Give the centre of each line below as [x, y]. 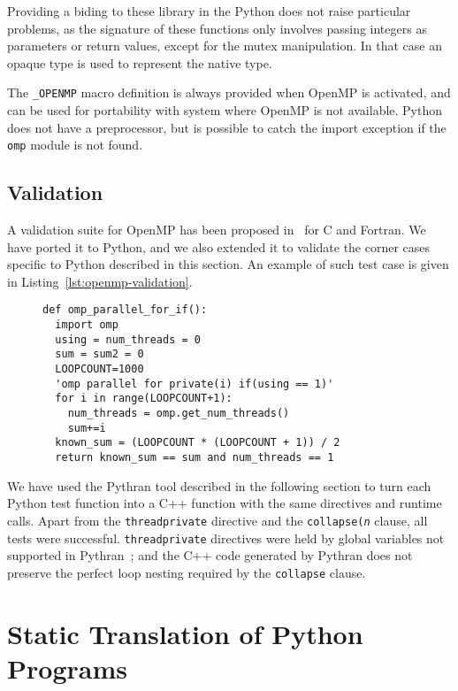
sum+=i [87, 428]
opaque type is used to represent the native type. [140, 62]
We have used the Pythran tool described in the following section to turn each [219, 485]
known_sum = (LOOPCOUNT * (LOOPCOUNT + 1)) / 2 [198, 443]
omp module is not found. [75, 145]
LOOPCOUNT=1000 [99, 369]
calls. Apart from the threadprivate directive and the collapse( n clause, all [218, 520]
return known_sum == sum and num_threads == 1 [195, 458]
